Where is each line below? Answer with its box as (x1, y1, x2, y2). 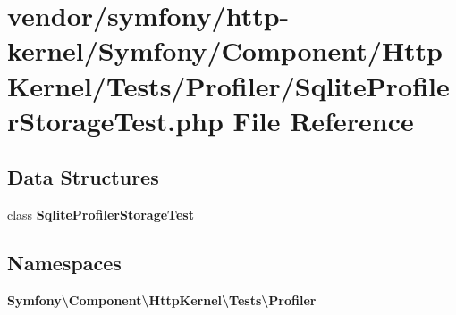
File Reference (232, 102, 414, 138)
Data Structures (7, 163, 159, 191)
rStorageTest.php (7, 102, 224, 138)
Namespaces (7, 249, 122, 277)
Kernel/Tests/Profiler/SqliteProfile (7, 67, 450, 104)
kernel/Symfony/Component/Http (7, 32, 443, 69)
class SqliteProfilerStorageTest (7, 205, 194, 224)
